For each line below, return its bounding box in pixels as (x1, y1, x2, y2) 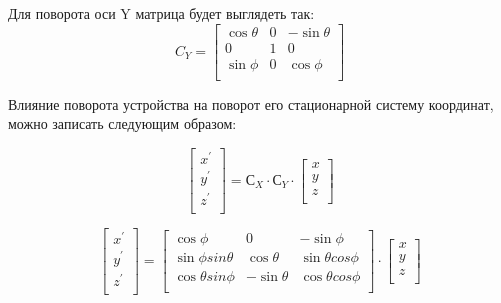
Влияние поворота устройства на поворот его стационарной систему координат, (8, 93, 494, 114)
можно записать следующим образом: (8, 113, 237, 134)
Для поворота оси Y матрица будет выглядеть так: (8, 3, 315, 23)
